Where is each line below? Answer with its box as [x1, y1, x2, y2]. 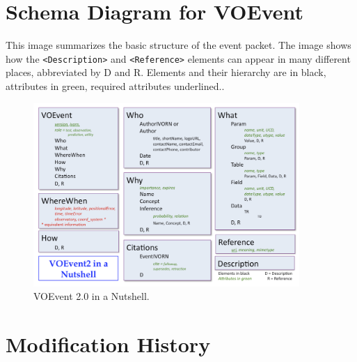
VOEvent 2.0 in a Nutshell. [33, 289, 150, 303]
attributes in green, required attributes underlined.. [6, 78, 225, 93]
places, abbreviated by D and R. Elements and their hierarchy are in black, [6, 65, 326, 80]
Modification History [6, 330, 211, 359]
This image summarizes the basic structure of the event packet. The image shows [6, 38, 351, 52]
